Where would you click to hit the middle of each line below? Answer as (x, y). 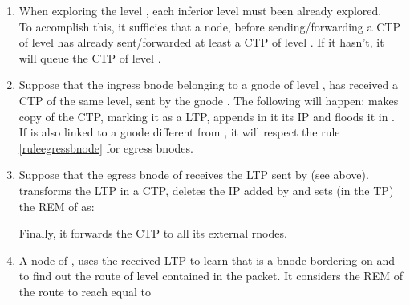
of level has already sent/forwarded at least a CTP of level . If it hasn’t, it (201, 42)
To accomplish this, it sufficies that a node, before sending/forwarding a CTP (209, 26)
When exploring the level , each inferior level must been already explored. (200, 10)
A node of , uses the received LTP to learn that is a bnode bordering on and (207, 260)
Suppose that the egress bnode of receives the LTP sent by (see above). (194, 175)
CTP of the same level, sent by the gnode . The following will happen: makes (209, 100)
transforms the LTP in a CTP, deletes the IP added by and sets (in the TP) (206, 190)
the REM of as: (57, 206)
